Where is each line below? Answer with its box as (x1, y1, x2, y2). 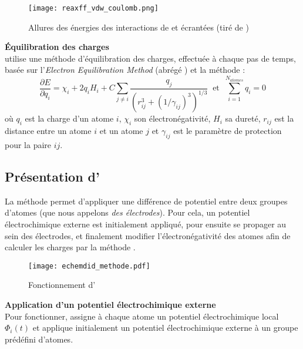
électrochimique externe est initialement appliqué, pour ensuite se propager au (5, 217, 287, 230)
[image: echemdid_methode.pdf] (28, 261, 150, 270)
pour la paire (5, 139, 52, 150)
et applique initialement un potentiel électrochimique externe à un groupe (32, 321, 298, 334)
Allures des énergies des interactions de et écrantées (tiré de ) (28, 21, 249, 33)
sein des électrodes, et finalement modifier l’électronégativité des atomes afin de (5, 229, 291, 241)
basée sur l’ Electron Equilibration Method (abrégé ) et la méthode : (5, 63, 245, 76)
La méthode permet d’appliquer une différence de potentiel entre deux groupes (5, 194, 288, 207)
